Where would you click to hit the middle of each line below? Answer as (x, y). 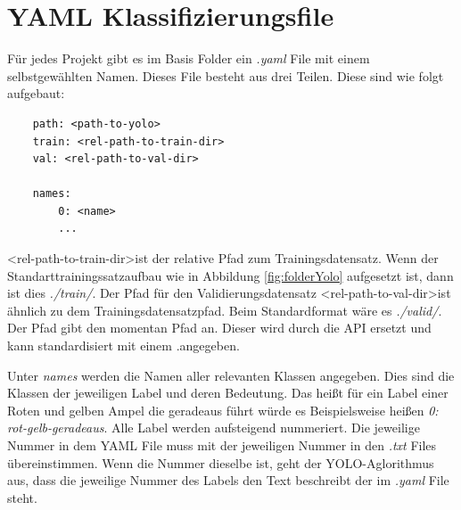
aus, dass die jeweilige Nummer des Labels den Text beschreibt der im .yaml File (228, 480)
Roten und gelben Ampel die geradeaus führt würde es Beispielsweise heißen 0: (223, 410)
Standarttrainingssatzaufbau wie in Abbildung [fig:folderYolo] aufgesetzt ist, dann (230, 275)
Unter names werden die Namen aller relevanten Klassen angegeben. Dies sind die (231, 375)
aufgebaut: (36, 93)
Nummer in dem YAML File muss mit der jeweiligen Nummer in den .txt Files (222, 445)
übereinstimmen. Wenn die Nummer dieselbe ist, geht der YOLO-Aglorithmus (221, 462)
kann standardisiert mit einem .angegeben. (123, 345)
